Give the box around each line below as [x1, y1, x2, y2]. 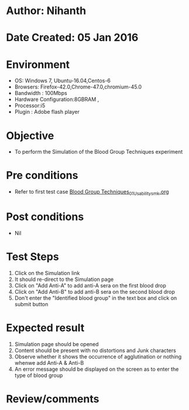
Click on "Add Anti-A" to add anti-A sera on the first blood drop [14, 282, 167, 289]
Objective [6, 129, 54, 142]
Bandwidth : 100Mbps [14, 90, 67, 97]
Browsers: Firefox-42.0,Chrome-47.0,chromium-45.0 [14, 83, 142, 90]
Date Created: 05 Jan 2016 [6, 31, 139, 45]
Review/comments [6, 392, 99, 405]
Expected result [6, 321, 85, 335]
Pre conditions [6, 169, 78, 182]
